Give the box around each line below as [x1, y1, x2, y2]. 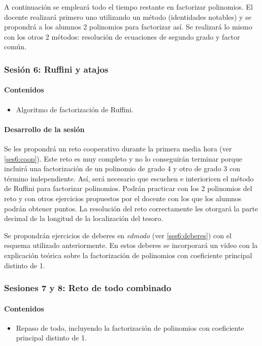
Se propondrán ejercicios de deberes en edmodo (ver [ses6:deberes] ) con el [4, 230, 232, 240]
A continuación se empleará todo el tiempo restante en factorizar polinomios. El [4, 2, 253, 12]
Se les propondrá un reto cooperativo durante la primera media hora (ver [4, 143, 232, 153]
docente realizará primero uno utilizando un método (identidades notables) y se [4, 11, 251, 22]
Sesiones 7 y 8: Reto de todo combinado [4, 281, 172, 294]
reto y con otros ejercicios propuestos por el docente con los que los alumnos [4, 193, 242, 203]
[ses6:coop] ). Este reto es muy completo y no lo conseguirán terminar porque [4, 153, 242, 164]
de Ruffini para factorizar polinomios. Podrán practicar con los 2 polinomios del [4, 183, 252, 194]
